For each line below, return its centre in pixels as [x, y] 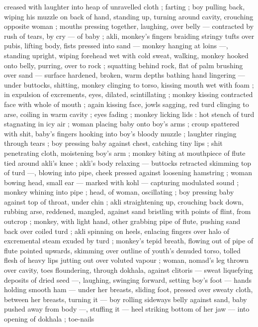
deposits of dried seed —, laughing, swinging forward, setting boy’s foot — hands [128, 279]
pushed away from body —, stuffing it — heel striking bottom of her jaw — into [127, 309]
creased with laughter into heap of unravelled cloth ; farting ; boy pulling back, [125, 6]
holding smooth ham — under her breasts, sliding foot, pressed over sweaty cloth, [129, 289]
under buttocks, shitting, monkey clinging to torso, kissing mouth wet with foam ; [129, 84]
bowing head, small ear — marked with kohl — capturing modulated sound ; [122, 182]
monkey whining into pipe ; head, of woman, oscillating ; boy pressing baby [119, 192]
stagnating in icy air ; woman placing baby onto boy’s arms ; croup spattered [122, 124]
